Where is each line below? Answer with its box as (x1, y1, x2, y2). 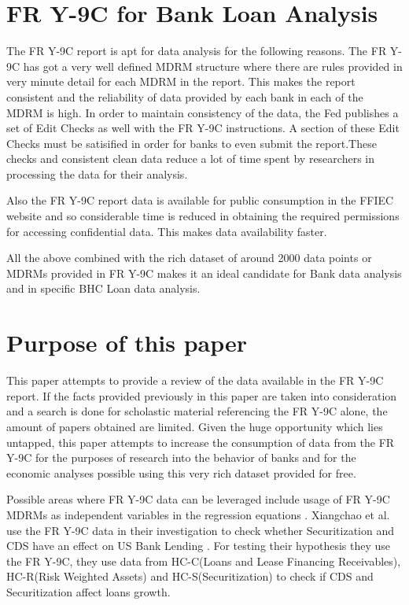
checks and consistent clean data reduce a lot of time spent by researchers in (6, 150, 374, 167)
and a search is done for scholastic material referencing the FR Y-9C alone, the (6, 403, 388, 419)
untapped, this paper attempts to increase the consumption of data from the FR (6, 433, 395, 450)
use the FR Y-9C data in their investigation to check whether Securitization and (6, 522, 394, 538)
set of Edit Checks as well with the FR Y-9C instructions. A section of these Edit (6, 120, 400, 136)
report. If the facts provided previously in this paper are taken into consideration (6, 387, 397, 404)
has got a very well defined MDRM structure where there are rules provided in (23, 57, 403, 74)
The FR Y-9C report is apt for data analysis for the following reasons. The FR (6, 42, 387, 59)
